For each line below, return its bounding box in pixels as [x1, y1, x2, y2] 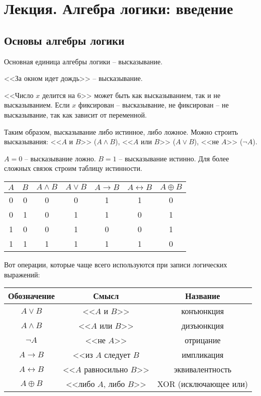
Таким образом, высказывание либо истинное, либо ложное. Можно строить [4, 126, 238, 137]
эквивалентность [173, 363, 232, 375]
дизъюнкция [181, 320, 224, 332]
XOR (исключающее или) [157, 378, 248, 390]
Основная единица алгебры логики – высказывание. [4, 56, 163, 66]
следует [104, 349, 131, 361]
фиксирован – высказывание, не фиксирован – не [78, 100, 229, 110]
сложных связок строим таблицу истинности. [4, 163, 142, 173]
